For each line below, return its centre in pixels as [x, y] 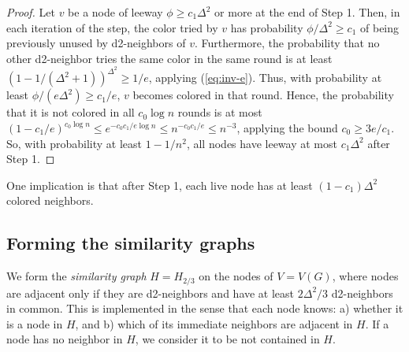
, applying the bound [287, 128]
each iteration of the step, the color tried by [112, 27]
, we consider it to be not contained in [227, 339]
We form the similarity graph [76, 276]
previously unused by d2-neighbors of [96, 43]
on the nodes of [236, 276]
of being [380, 27]
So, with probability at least [74, 143]
